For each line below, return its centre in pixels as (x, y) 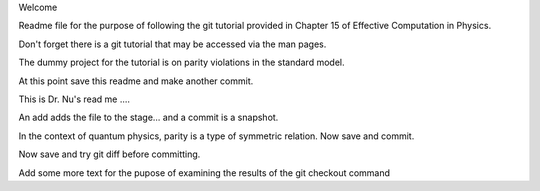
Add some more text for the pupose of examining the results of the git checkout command (204, 172)
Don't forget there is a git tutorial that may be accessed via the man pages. (172, 44)
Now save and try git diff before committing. (109, 154)
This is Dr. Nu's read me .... (74, 99)
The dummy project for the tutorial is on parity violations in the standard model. (181, 62)
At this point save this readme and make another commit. (136, 81)
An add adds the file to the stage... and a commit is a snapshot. (148, 117)
